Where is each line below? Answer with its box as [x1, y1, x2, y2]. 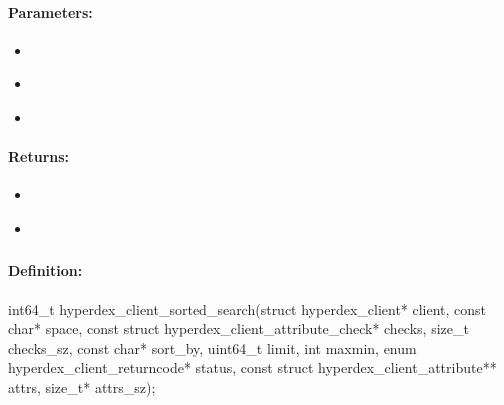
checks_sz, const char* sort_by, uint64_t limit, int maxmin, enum [8, 337, 417, 358]
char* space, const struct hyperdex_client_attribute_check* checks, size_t [8, 318, 469, 339]
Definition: [8, 260, 83, 281]
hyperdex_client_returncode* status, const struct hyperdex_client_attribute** [8, 357, 497, 378]
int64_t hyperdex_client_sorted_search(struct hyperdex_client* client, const [8, 298, 487, 319]
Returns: [8, 146, 70, 167]
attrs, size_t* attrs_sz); [8, 377, 156, 398]
